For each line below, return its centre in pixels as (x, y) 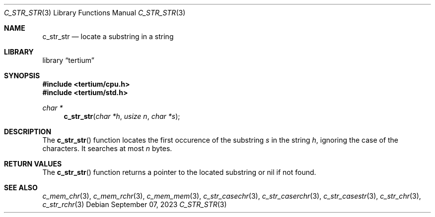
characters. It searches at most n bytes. (107, 148)
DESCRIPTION (28, 132)
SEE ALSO (21, 188)
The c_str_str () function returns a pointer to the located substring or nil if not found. (179, 172)
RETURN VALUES (33, 164)
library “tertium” (68, 60)
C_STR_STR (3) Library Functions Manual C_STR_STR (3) (95, 13)
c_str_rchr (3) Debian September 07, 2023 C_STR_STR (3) (135, 204)
